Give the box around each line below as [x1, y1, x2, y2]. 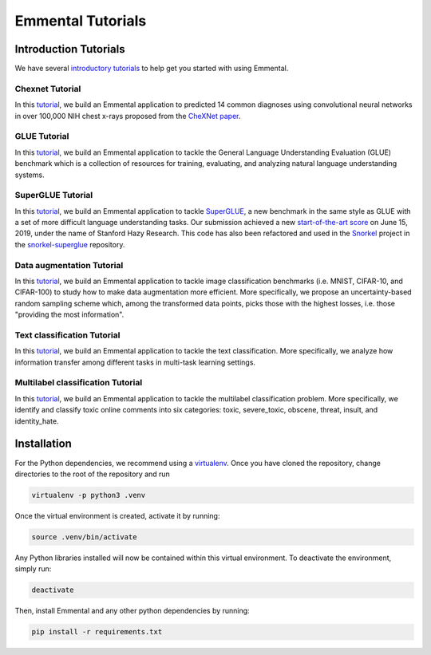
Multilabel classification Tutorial [14, 377, 143, 389]
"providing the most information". [14, 310, 125, 319]
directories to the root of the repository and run [14, 469, 171, 479]
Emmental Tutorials [14, 12, 147, 30]
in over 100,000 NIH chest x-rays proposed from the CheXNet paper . [14, 111, 241, 120]
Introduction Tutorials [14, 42, 125, 56]
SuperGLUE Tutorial [14, 190, 93, 201]
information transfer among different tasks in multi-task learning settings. [14, 357, 255, 367]
